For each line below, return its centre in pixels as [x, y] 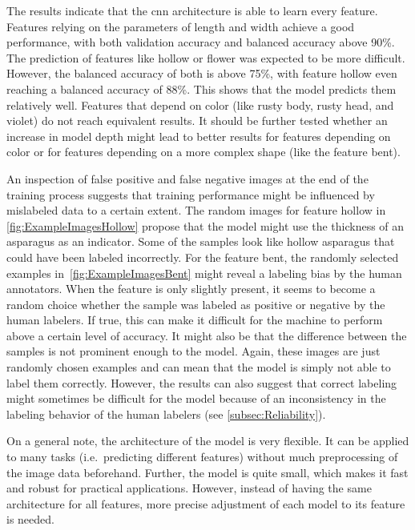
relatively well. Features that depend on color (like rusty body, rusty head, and [200, 104]
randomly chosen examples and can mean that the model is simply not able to [199, 367]
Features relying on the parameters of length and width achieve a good [181, 26]
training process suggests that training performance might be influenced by [191, 194]
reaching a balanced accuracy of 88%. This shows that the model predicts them [201, 88]
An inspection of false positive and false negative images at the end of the [187, 178]
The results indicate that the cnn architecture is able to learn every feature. [192, 10]
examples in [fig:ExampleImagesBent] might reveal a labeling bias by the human [204, 273]
